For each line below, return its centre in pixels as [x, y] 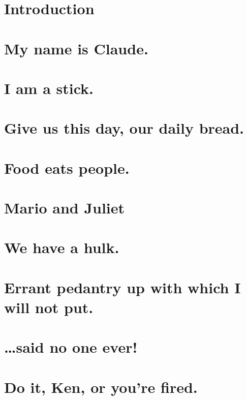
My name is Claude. [76, 48]
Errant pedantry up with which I [122, 287]
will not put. [49, 307]
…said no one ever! [71, 347]
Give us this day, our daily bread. [124, 128]
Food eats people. [67, 167]
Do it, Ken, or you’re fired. [101, 387]
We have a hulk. [62, 247]
